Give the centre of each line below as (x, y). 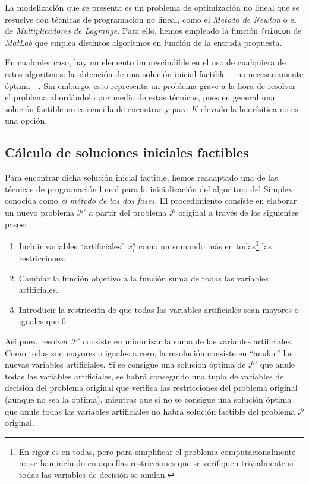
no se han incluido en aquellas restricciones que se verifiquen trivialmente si (156, 463)
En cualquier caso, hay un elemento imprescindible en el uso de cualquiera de (146, 62)
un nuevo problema (40, 212)
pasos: (16, 224)
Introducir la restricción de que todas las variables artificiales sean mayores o (159, 309)
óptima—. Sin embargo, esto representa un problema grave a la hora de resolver (150, 85)
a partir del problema (128, 212)
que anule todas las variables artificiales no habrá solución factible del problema (150, 411)
